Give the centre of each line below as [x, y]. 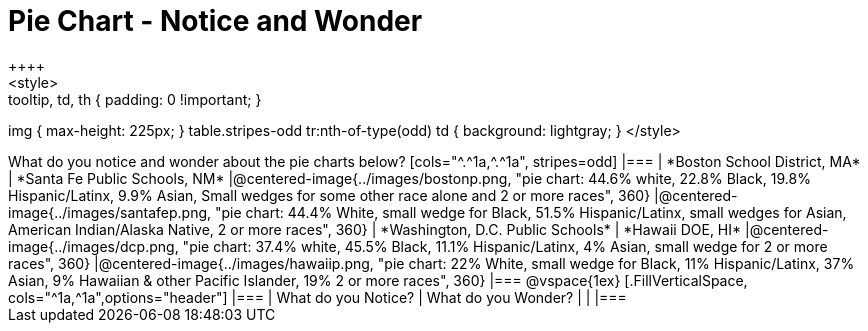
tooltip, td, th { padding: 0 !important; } [135, 99]
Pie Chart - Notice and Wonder [215, 21]
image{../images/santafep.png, [110, 212]
